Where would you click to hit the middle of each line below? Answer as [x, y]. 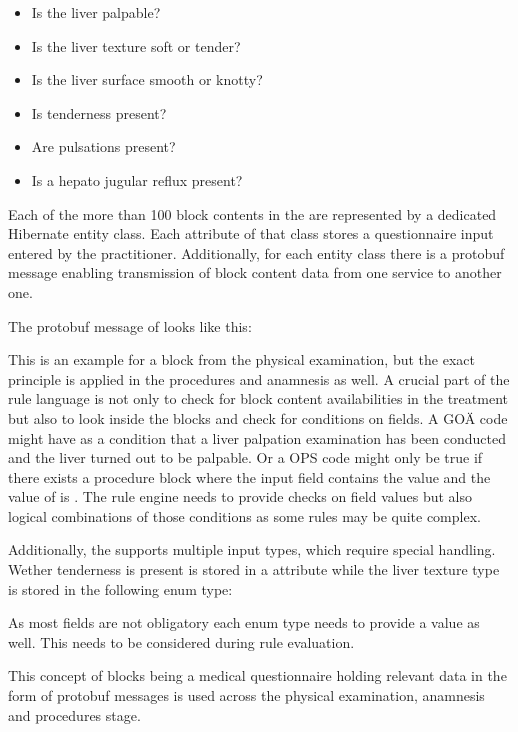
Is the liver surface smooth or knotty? [147, 79]
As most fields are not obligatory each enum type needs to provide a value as [244, 622]
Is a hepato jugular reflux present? [137, 179]
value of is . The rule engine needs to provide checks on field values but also [240, 496]
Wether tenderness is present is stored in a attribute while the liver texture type [254, 569]
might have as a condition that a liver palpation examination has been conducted [257, 437]
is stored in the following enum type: [120, 588]
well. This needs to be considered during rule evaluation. [181, 641]
